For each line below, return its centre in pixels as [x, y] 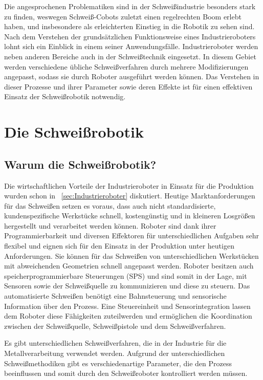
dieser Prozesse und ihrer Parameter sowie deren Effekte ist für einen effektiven [128, 86]
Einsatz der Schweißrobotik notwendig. [65, 96]
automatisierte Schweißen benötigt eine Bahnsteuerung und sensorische [115, 296]
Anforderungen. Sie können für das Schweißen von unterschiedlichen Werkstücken [131, 255]
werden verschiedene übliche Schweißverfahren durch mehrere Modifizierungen [126, 66]
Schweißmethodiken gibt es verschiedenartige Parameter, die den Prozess [118, 363]
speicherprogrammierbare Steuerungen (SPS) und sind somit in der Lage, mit [126, 275]
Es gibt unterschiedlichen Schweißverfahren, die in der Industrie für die [115, 343]
